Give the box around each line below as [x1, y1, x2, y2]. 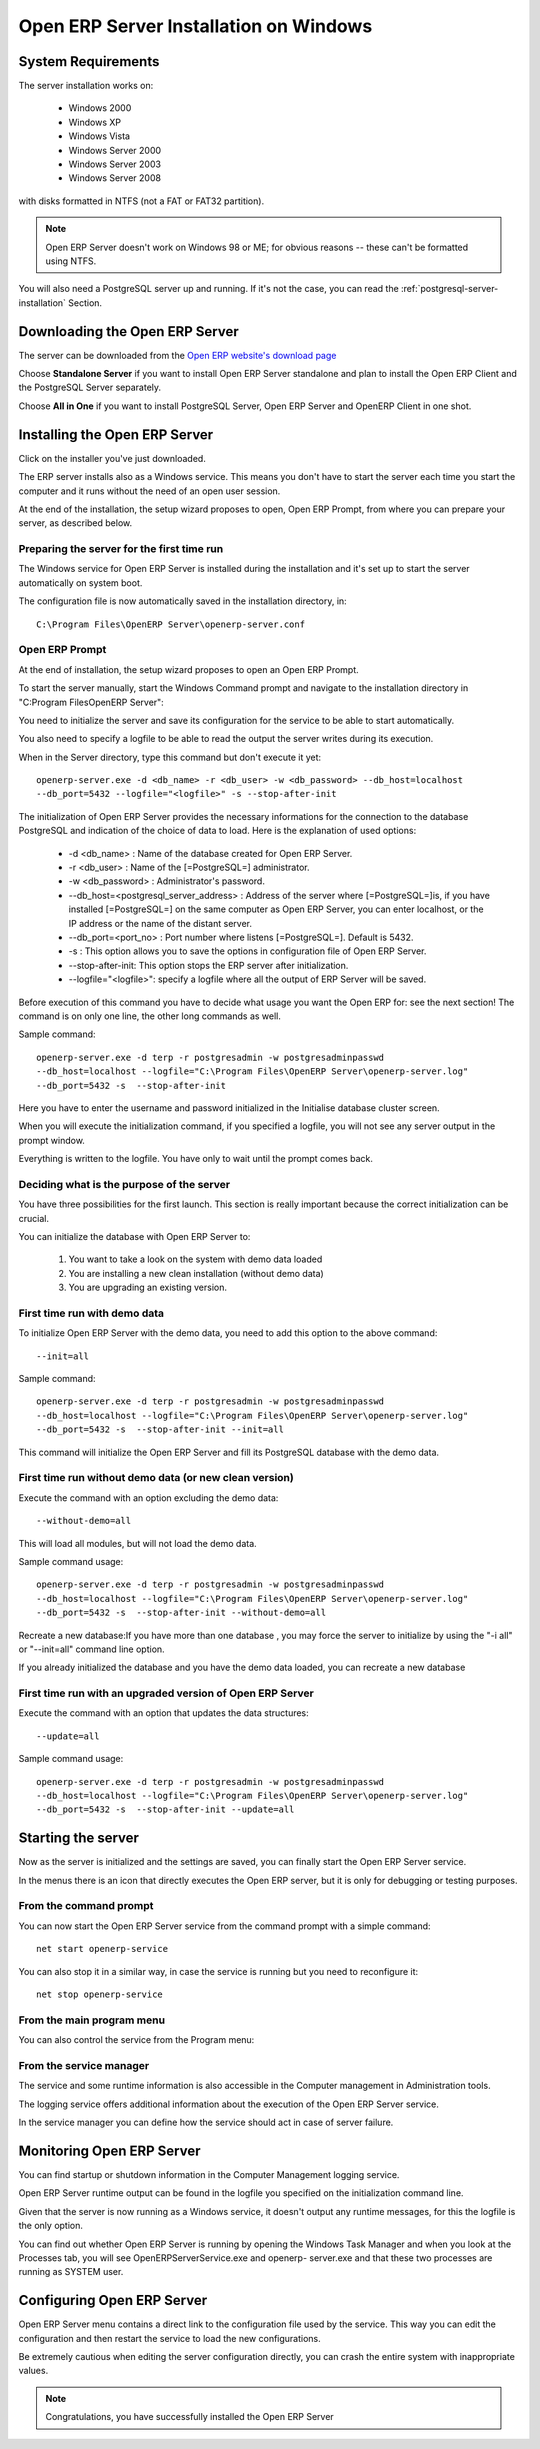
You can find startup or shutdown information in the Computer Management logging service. [18, 2168, 400, 2180]
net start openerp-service [36, 1943, 169, 1955]
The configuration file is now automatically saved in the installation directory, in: [18, 595, 347, 607]
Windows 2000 [68, 102, 132, 114]
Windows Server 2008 [68, 172, 162, 184]
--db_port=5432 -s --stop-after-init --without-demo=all [36, 1607, 327, 1619]
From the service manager [18, 2058, 150, 2072]
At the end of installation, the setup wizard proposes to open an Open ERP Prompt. [18, 663, 359, 675]
